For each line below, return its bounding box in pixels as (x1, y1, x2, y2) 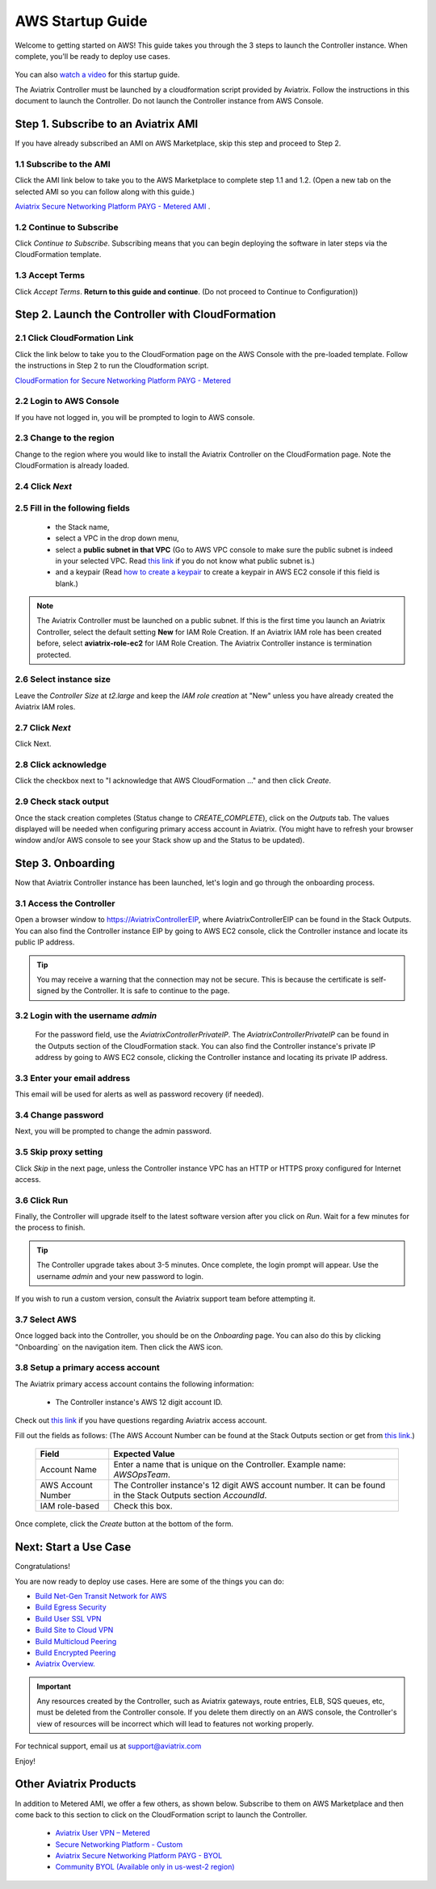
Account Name (40, 1464, 97, 1475)
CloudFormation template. (15, 250, 102, 259)
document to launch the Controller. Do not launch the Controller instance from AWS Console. (15, 96, 324, 106)
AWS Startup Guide (15, 12, 149, 30)
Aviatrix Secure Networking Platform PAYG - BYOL (55, 1851, 223, 1861)
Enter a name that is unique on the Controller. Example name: (113, 1459, 346, 1470)
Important (36, 1681, 72, 1691)
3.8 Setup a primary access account (15, 1362, 161, 1374)
